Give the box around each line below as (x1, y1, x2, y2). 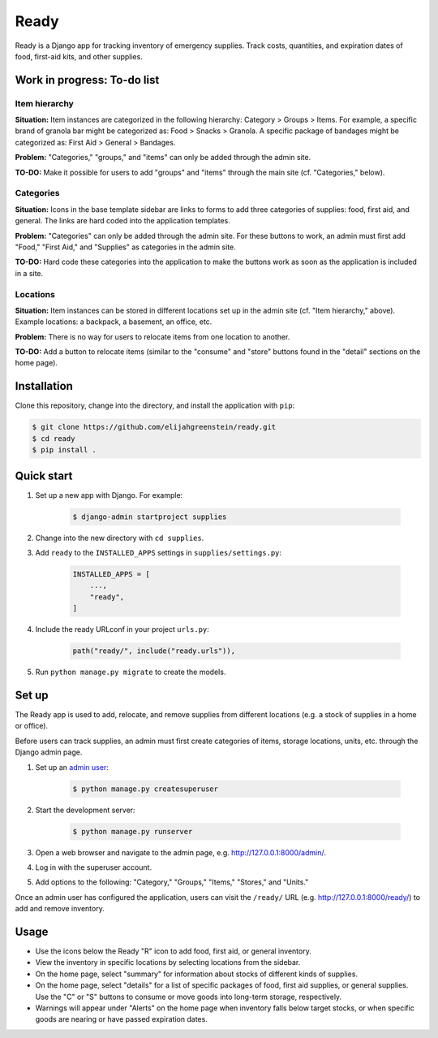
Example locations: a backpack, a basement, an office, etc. (15, 317, 213, 327)
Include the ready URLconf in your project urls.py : (35, 625, 210, 634)
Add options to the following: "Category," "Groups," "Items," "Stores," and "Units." (35, 877, 309, 887)
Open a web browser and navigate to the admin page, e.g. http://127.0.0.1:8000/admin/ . (35, 847, 326, 857)
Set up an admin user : (35, 762, 109, 772)
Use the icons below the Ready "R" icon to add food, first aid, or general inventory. (35, 946, 311, 956)
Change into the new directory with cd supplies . (35, 533, 204, 543)
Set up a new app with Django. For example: (35, 490, 183, 500)
